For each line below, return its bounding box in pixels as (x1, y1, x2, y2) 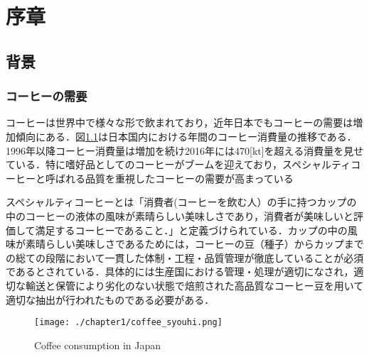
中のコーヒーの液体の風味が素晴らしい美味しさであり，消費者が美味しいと (6, 208, 353, 223)
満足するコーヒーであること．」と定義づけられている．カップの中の (35, 222, 348, 237)
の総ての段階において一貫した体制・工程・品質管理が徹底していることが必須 (6, 250, 364, 265)
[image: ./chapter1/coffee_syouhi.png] (34, 317, 223, 328)
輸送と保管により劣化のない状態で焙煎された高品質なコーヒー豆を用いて (25, 278, 364, 292)
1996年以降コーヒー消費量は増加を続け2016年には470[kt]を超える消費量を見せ (6, 143, 364, 158)
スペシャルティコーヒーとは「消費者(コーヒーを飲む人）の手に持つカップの (6, 194, 357, 209)
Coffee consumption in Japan (34, 337, 161, 352)
